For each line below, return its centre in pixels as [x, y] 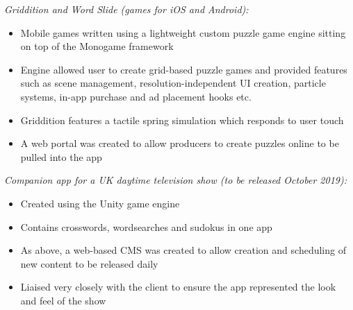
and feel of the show [63, 300]
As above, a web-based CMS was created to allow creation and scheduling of [183, 250]
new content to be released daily [89, 263]
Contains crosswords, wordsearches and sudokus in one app [146, 226]
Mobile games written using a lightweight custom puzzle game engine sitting [183, 32]
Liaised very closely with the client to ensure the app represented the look [178, 287]
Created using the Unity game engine [100, 203]
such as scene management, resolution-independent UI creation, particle [173, 83]
